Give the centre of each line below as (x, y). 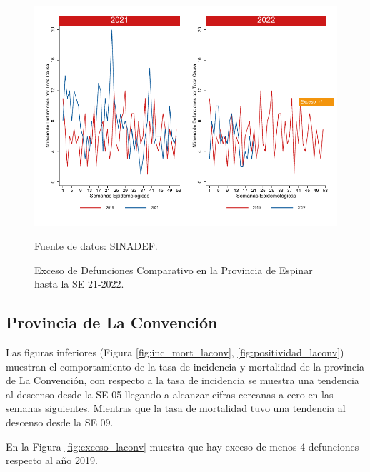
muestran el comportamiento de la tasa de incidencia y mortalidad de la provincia (185, 366)
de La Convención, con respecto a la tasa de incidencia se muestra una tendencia (182, 380)
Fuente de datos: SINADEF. (96, 245)
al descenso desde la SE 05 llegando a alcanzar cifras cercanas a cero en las (170, 394)
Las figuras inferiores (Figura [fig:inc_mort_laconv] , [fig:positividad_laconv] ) (175, 352)
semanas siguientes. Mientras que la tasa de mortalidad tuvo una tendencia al (176, 408)
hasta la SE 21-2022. (79, 284)
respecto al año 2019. (52, 460)
